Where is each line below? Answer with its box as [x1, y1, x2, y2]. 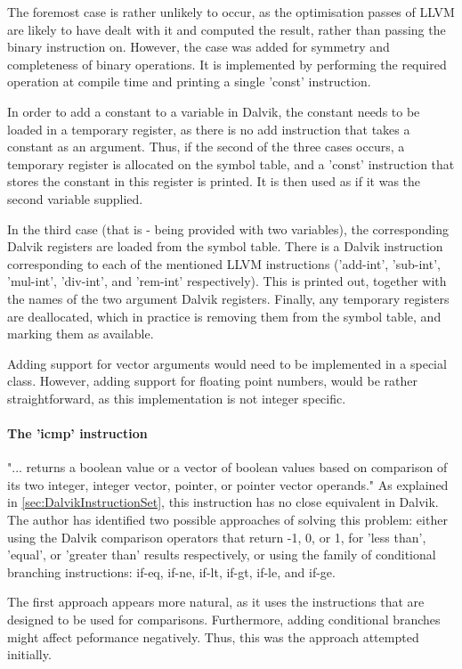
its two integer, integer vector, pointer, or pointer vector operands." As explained [7, 475, 449, 494]
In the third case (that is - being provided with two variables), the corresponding [7, 219, 449, 238]
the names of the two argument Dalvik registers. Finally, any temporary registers [7, 289, 450, 307]
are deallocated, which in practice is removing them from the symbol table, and [7, 306, 442, 325]
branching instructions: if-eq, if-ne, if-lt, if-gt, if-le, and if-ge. [7, 562, 336, 581]
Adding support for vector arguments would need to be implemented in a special [7, 354, 447, 372]
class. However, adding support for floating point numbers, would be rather [7, 371, 418, 390]
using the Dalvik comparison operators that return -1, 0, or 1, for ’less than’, [7, 527, 426, 546]
